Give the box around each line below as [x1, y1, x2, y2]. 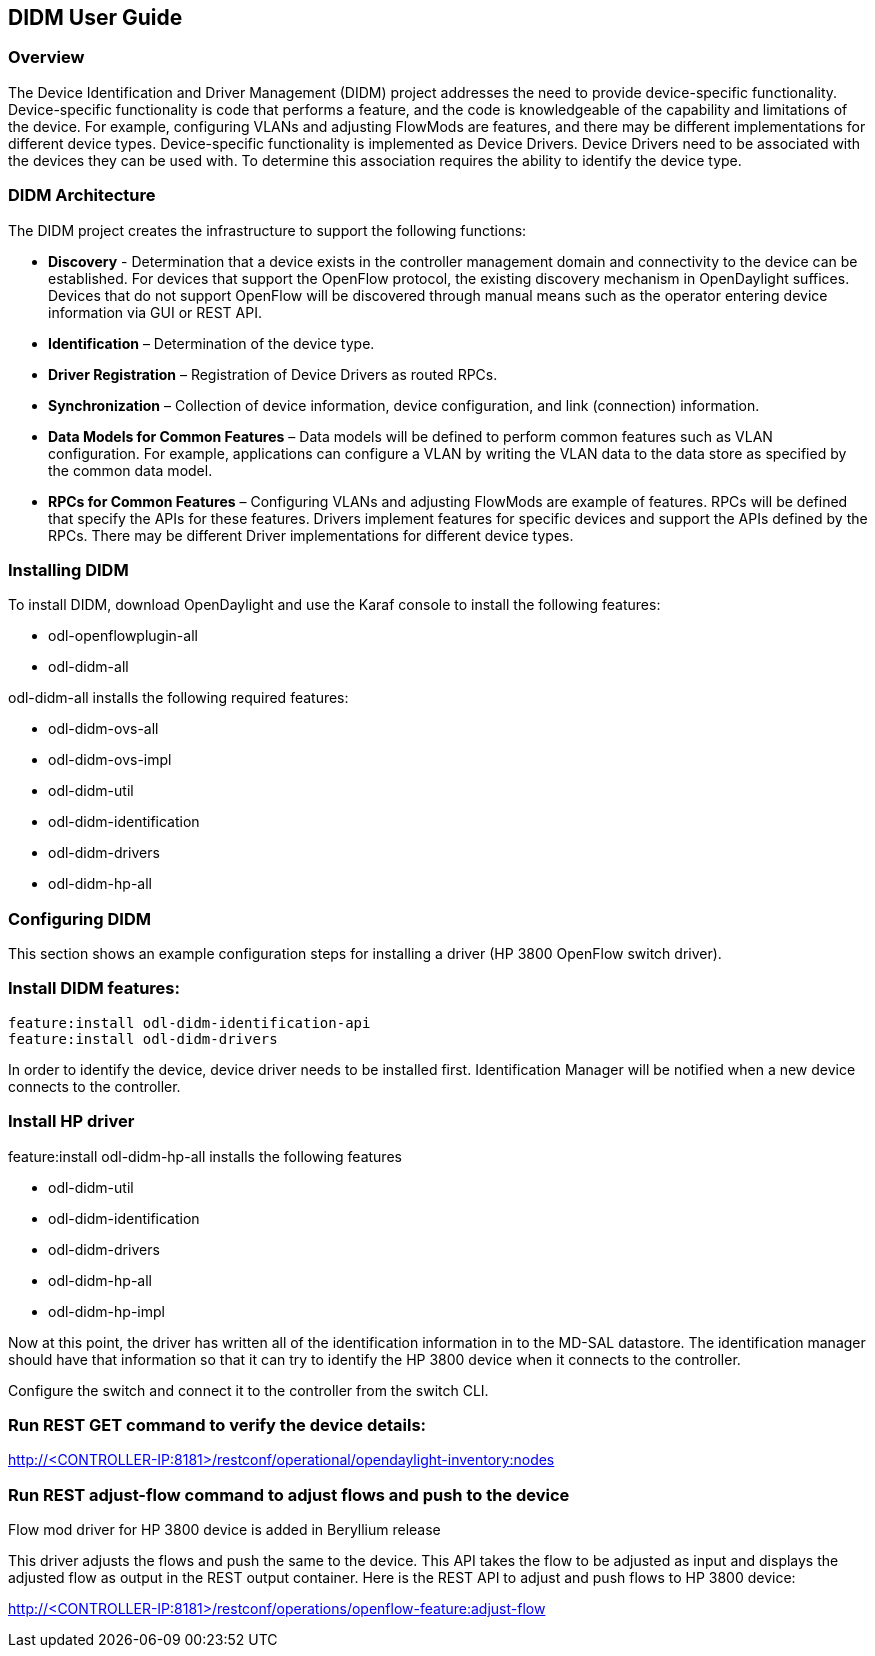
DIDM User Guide [8, 5, 183, 30]
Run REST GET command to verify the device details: [8, 1414, 427, 1435]
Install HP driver [8, 1111, 135, 1132]
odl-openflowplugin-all [48, 627, 198, 645]
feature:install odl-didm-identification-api [8, 1014, 371, 1031]
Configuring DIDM [8, 908, 151, 929]
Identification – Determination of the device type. [48, 334, 375, 352]
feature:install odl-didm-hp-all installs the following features [8, 1147, 402, 1165]
